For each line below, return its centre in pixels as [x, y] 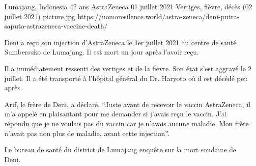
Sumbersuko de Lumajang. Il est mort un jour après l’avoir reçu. [102, 52]
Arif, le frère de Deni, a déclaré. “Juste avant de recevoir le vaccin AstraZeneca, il [128, 104]
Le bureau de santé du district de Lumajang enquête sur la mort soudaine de [120, 150]
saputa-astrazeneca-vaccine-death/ [56, 26]
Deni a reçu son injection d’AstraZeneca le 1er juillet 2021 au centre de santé [120, 42]
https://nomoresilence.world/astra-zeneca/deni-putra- [158, 16]
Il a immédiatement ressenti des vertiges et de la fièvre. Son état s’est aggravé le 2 [128, 68]
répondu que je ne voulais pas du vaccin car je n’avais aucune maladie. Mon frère [127, 123]
